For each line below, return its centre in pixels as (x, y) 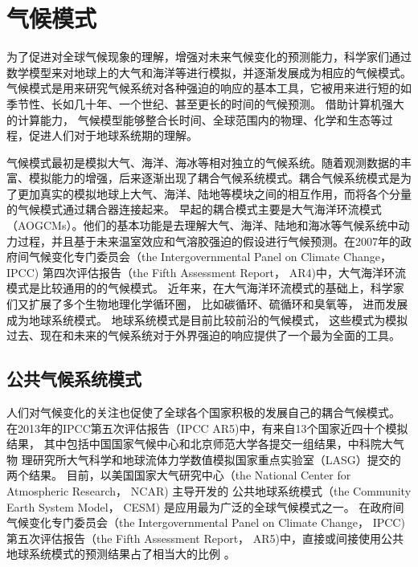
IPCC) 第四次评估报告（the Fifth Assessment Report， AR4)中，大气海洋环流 (206, 272)
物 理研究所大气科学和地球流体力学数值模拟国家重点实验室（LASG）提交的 (204, 459)
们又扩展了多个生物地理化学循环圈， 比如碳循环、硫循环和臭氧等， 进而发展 (207, 304)
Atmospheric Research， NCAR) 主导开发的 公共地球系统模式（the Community (209, 490)
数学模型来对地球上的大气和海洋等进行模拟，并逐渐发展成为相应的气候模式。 (209, 72)
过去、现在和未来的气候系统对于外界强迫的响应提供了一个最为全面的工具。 (203, 335)
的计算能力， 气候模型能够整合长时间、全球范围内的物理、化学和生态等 (194, 119)
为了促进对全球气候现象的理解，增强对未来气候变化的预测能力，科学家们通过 (209, 57)
